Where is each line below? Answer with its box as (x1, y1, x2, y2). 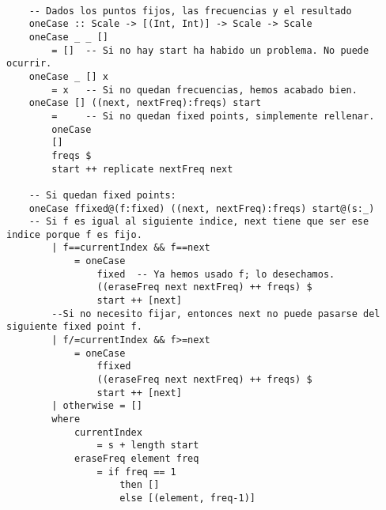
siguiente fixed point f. (6, 321, 142, 333)
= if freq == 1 (96, 466, 176, 478)
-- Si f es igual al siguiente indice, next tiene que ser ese (28, 216, 369, 228)
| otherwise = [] (51, 400, 142, 412)
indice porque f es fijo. (6, 229, 142, 240)
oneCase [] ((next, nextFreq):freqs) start (28, 97, 262, 109)
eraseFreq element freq (74, 452, 199, 464)
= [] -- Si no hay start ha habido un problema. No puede (51, 44, 369, 56)
